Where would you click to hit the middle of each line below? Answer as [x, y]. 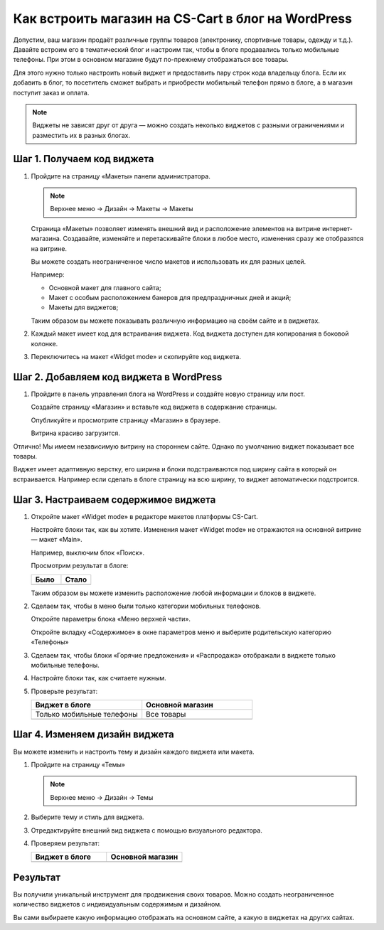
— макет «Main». [57, 540]
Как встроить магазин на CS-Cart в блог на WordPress [182, 18]
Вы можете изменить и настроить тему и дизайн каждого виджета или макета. [134, 752]
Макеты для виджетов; [84, 308]
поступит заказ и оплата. [51, 92]
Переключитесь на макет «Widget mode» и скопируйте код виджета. [136, 357]
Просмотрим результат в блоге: [80, 566]
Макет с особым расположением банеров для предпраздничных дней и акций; [170, 298]
